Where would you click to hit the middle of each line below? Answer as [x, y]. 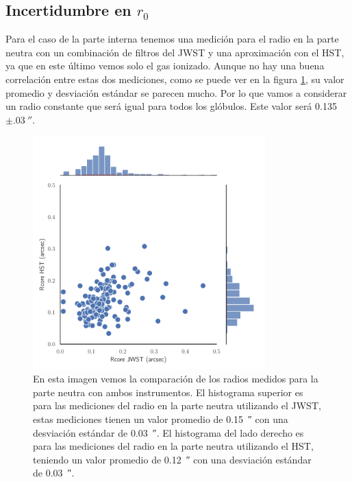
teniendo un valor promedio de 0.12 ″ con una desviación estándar [172, 459]
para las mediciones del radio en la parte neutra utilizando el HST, [173, 446]
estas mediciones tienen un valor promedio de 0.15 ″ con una [161, 418]
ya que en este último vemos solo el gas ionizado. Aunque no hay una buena [165, 66]
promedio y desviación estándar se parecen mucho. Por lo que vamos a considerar [176, 92]
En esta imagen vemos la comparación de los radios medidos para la [176, 379]
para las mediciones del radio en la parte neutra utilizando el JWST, [177, 405]
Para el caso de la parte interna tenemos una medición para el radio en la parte [172, 39]
